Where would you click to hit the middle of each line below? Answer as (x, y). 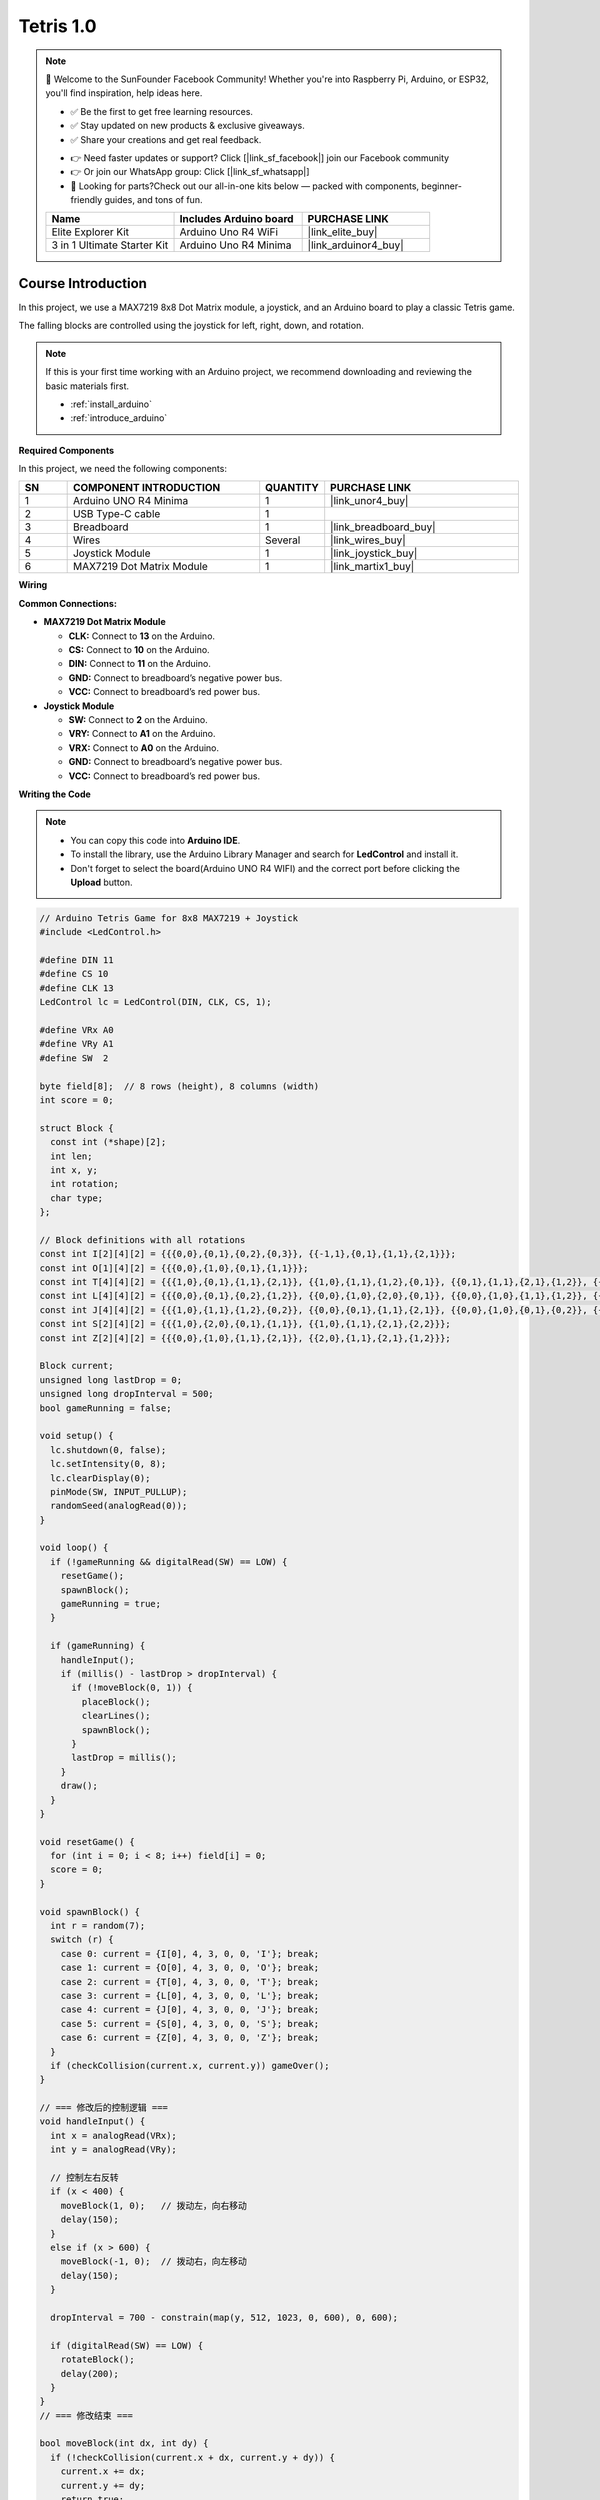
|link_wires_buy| (368, 540)
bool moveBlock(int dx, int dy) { (124, 2443)
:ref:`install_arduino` (111, 404)
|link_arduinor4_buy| (355, 245)
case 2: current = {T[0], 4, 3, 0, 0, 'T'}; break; (190, 1981)
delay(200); (90, 2373)
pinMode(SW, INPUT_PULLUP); (119, 1491)
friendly (86, 200)
